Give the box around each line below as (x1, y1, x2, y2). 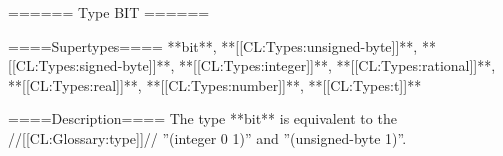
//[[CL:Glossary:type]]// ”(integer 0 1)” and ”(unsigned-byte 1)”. (8, 127, 407, 148)
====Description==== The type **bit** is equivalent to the (8, 108, 397, 129)
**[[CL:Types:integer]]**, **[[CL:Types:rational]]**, (179, 55, 496, 76)
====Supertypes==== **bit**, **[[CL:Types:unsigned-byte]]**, (8, 35, 418, 56)
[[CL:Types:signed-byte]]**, (8, 55, 175, 76)
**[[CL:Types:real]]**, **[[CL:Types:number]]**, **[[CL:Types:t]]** (8, 74, 422, 95)
